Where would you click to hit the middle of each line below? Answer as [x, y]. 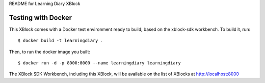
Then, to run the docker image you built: [50, 52]
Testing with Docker [40, 17]
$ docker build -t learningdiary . [61, 41]
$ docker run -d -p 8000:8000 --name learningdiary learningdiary [99, 63]
